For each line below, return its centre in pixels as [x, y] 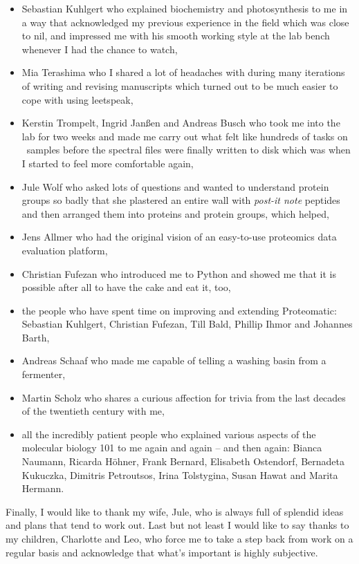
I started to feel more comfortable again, [108, 163]
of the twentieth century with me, [93, 411]
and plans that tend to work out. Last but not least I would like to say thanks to [177, 525]
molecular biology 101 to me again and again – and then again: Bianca [172, 448]
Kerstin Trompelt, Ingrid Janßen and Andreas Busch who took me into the [181, 123]
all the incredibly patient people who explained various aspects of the [169, 434]
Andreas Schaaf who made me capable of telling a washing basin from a [174, 360]
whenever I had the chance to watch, [100, 49]
